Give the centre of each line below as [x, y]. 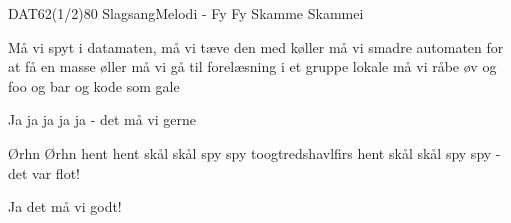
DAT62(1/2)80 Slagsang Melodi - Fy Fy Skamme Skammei [186, 13]
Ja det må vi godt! [65, 206]
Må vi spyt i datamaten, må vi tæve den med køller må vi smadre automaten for [256, 46]
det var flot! [44, 172]
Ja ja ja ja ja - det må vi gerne [102, 119]
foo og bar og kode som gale [94, 85]
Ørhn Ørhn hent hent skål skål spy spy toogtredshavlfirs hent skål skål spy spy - [254, 152]
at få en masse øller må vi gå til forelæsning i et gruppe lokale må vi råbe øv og [252, 66]
